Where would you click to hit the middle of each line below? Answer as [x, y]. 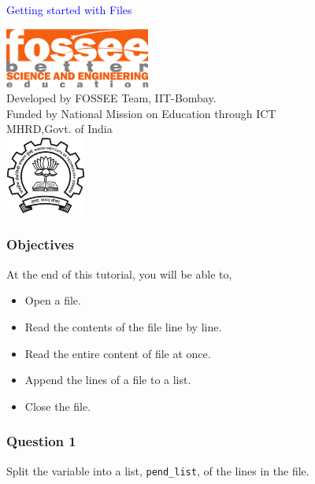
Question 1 [41, 441]
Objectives [40, 244]
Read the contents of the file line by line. [123, 326]
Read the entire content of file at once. [118, 353]
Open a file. [53, 300]
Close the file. [58, 406]
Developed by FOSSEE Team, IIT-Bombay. [111, 98]
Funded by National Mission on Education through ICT [141, 113]
